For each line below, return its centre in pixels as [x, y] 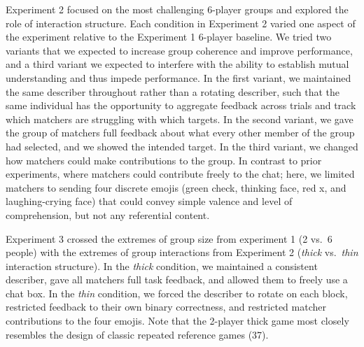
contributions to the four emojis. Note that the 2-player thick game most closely [177, 321]
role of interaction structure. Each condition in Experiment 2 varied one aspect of [181, 23]
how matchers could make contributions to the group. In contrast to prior [164, 160]
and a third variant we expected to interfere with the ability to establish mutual [177, 64]
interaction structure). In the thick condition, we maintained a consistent [162, 265]
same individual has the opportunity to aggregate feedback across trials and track [181, 105]
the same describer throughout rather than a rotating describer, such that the [173, 91]
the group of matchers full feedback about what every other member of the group [180, 133]
